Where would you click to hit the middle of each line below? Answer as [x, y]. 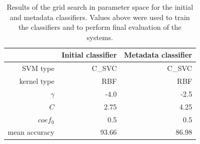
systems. [100, 37]
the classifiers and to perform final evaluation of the [100, 27]
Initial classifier [89, 55]
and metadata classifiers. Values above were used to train [100, 17]
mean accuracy [31, 132]
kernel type [37, 81]
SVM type [38, 68]
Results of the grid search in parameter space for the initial [100, 7]
